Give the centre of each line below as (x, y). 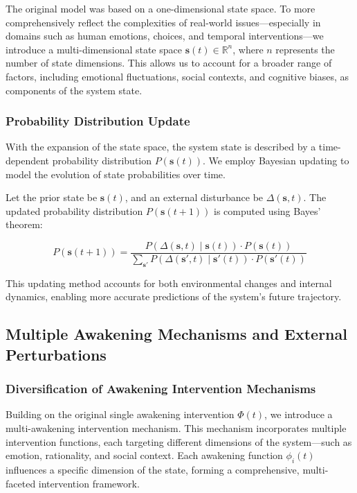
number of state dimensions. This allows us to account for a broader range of (169, 63)
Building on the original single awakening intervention (120, 414)
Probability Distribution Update (98, 121)
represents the (305, 49)
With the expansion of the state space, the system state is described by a (161, 147)
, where (248, 49)
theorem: (24, 224)
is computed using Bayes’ (267, 210)
